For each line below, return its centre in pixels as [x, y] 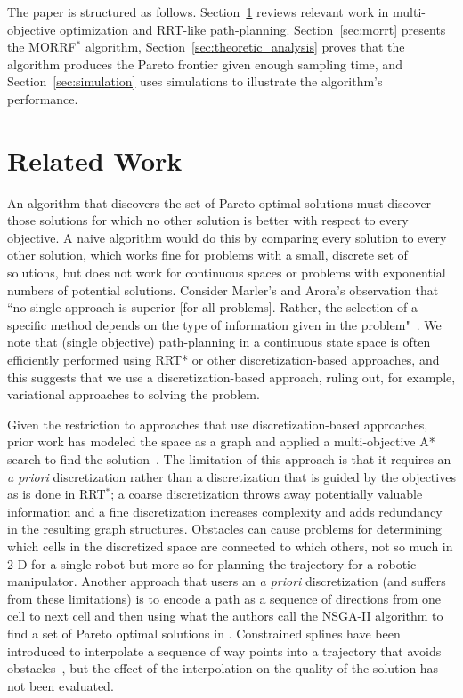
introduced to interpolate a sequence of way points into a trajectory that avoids [224, 650]
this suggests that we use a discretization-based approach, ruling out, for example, [231, 377]
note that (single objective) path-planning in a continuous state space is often [219, 342]
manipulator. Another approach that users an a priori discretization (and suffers [227, 581]
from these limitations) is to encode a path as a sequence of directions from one [224, 598]
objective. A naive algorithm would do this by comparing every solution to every [227, 237]
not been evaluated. [61, 685]
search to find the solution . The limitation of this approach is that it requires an [229, 459]
